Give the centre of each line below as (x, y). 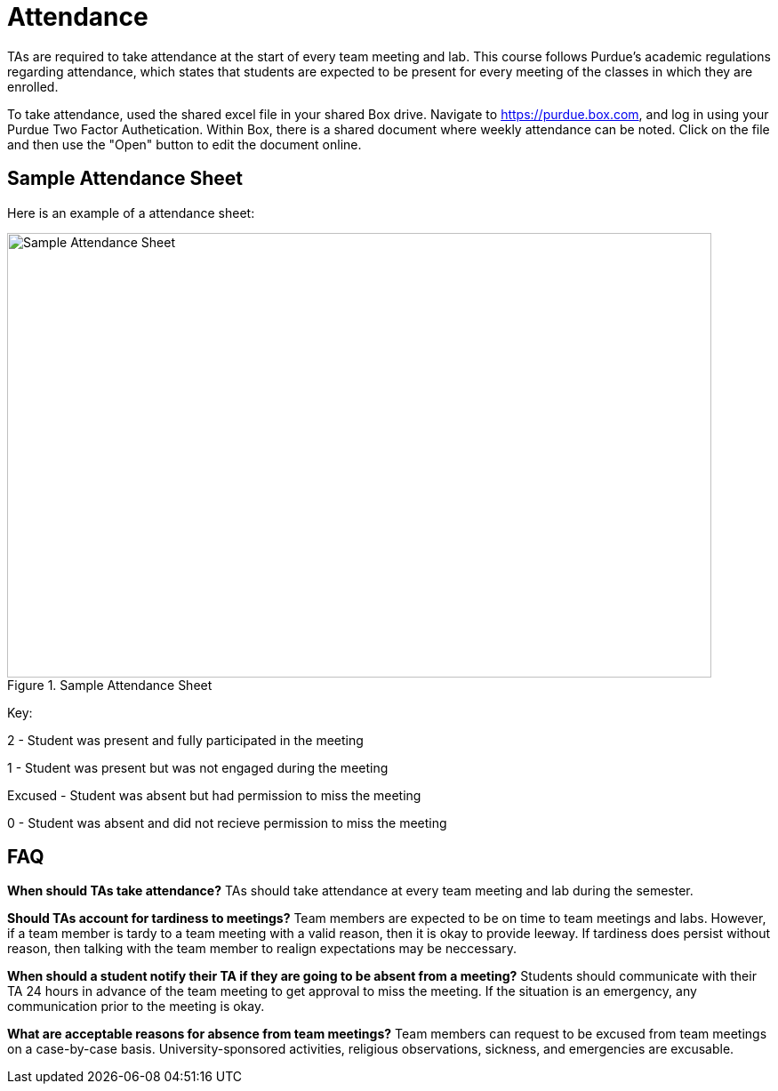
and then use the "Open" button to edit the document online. (184, 144)
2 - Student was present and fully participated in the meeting (185, 740)
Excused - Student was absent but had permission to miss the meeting (214, 795)
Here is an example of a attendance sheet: (131, 213)
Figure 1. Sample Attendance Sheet (110, 685)
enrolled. (33, 86)
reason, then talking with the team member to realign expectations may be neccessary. (262, 949)
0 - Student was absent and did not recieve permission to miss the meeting (227, 822)
